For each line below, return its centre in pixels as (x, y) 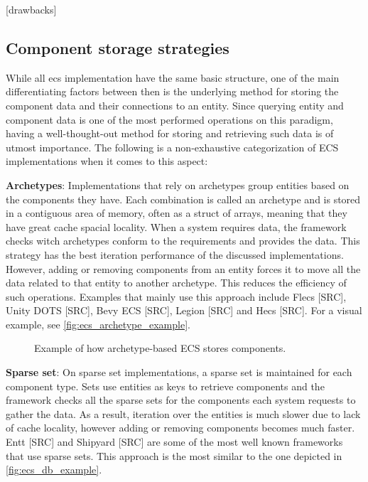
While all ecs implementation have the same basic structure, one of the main (173, 77)
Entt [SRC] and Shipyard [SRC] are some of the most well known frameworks (174, 442)
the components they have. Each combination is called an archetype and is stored (183, 199)
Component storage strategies (118, 47)
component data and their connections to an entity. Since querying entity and (175, 105)
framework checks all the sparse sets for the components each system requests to (181, 400)
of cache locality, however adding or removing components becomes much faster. (180, 428)
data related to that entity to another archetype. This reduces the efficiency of (176, 283)
